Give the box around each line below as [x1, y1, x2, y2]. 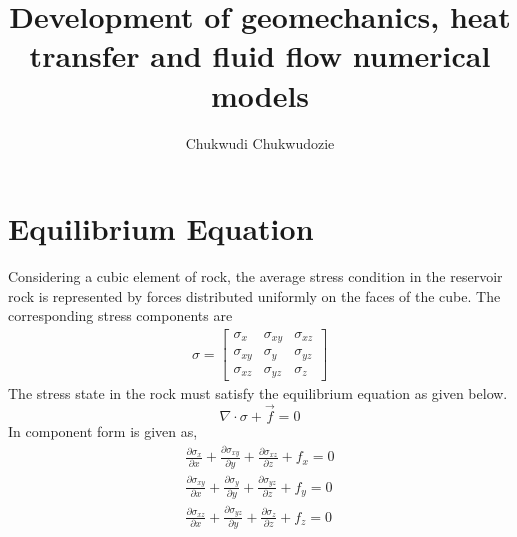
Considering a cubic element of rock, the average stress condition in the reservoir [8, 266, 503, 287]
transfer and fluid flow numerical [29, 35, 491, 76]
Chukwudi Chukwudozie [185, 132, 335, 153]
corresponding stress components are [8, 305, 233, 326]
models [210, 74, 310, 115]
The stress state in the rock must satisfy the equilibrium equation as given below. [8, 383, 508, 404]
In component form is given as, [8, 421, 198, 442]
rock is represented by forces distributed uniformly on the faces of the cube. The [8, 285, 501, 306]
